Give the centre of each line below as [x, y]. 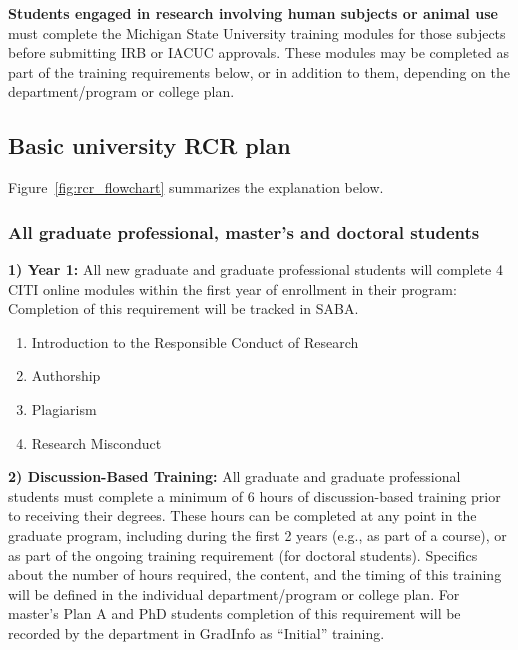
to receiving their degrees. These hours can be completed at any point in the [242, 515]
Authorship [66, 375]
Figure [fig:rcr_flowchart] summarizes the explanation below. [196, 187]
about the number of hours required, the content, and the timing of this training [255, 574]
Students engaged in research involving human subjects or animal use [253, 13]
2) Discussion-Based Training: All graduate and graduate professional [234, 476]
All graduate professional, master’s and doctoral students [244, 231]
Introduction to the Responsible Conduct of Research [195, 341]
